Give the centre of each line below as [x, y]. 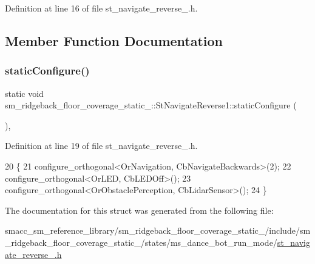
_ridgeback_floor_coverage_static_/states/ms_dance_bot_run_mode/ [141, 242]
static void [24, 93]
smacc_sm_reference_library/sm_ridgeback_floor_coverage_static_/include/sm [158, 230]
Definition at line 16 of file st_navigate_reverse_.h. [101, 8]
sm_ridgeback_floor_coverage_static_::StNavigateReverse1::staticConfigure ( [151, 105]
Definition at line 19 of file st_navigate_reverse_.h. [101, 146]
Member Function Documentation [114, 40]
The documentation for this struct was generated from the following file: [139, 210]
